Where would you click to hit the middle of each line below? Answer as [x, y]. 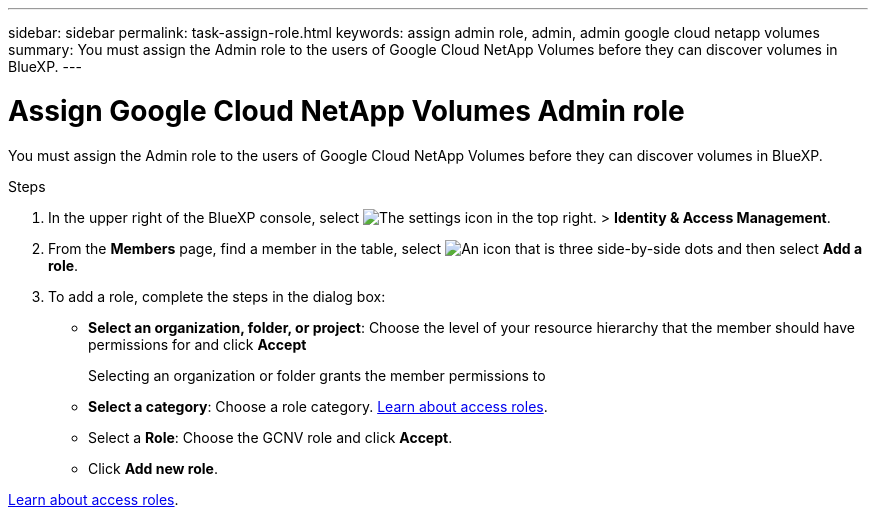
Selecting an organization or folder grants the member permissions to [317, 375]
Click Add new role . [153, 468]
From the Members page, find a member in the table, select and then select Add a [455, 248]
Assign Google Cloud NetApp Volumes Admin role [346, 110]
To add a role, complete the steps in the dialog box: [217, 296]
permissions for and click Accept [197, 344]
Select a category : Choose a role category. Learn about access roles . [318, 406]
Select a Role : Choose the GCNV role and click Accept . [270, 437]
